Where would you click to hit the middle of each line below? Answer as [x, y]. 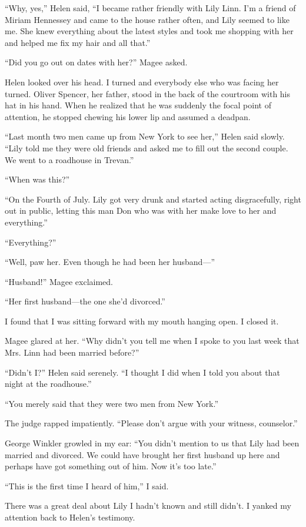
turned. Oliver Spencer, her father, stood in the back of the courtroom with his [148, 93]
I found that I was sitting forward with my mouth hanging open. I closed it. [142, 321]
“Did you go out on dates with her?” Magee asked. [96, 62]
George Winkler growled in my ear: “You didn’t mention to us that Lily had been [152, 443]
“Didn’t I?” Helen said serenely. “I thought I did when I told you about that [142, 372]
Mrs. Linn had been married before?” [72, 352]
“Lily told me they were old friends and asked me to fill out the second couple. [147, 148]
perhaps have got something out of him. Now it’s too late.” [111, 466]
